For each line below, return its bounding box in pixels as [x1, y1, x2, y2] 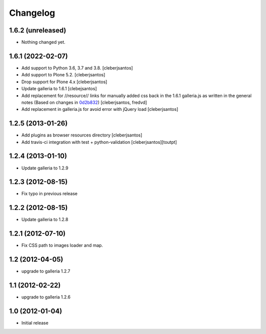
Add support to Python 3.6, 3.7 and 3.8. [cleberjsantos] [21, 65, 133, 71]
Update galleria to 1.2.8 [21, 217, 68, 223]
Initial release [21, 320, 49, 326]
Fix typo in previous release [21, 191, 78, 197]
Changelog [9, 7, 55, 18]
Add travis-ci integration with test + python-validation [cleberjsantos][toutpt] [21, 139, 177, 145]
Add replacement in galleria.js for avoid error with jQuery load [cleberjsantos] [21, 106, 178, 112]
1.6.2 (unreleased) [9, 26, 66, 34]
